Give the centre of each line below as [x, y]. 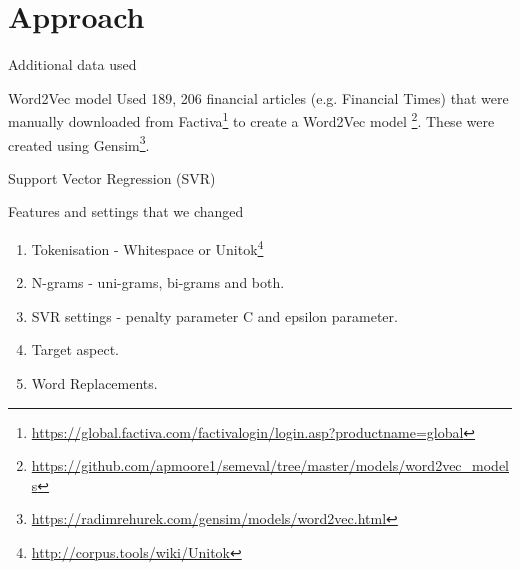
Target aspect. [75, 349]
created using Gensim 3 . [79, 143]
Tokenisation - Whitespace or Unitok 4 [147, 247]
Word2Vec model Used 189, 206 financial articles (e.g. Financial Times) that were [258, 97]
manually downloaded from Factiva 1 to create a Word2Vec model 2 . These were [251, 119]
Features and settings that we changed [126, 211]
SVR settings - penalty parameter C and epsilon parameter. [214, 315]
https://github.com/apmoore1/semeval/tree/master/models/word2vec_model [270, 465]
